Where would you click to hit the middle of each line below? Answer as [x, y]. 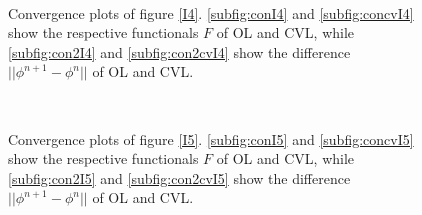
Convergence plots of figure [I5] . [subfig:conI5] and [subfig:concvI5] [211, 138]
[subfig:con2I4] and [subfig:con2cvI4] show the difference [179, 51]
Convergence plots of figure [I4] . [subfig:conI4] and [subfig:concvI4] [211, 12]
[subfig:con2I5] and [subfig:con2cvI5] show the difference [179, 177]
